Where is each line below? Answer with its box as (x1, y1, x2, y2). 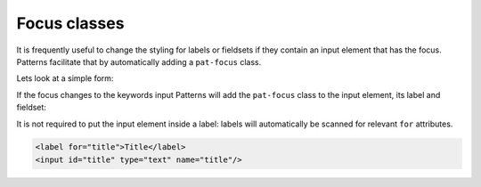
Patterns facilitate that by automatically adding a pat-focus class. (16, 56, 262, 67)
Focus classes (16, 13, 125, 33)
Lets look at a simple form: (16, 73, 114, 84)
